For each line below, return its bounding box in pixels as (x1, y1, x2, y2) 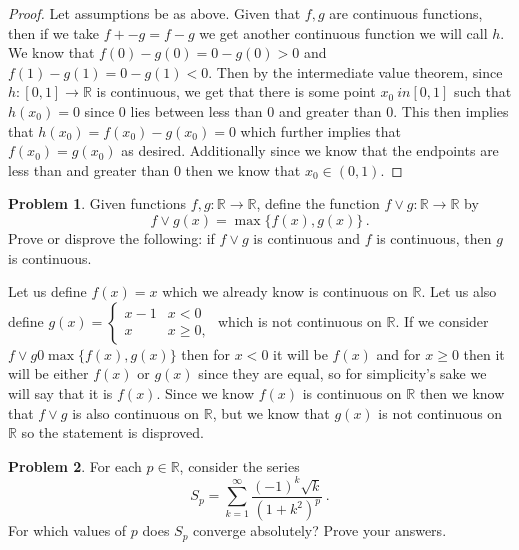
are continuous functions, (329, 3, 483, 23)
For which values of (8, 520, 127, 541)
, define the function (256, 193, 380, 214)
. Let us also (421, 281, 497, 302)
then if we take (8, 22, 99, 43)
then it (463, 343, 505, 364)
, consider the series (179, 455, 300, 476)
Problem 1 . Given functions (8, 193, 187, 214)
